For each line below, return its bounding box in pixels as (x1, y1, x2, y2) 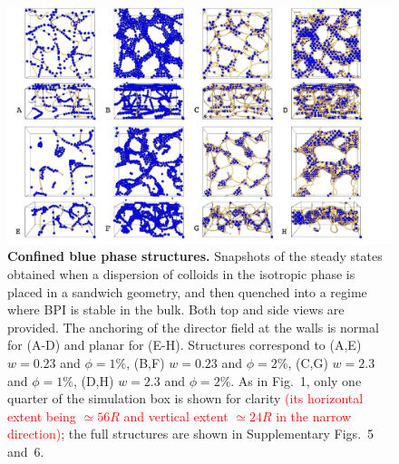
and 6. (7, 441, 44, 460)
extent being (7, 406, 76, 425)
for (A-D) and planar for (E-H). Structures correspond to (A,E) (7, 335, 362, 354)
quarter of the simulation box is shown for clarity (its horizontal (7, 389, 364, 408)
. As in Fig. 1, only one (230, 371, 362, 390)
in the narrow (276, 406, 352, 425)
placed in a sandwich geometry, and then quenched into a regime (7, 282, 367, 301)
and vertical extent (123, 406, 229, 425)
